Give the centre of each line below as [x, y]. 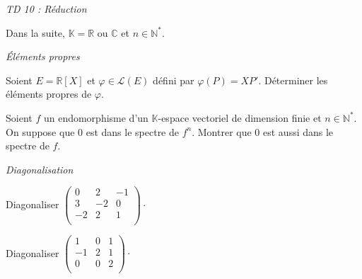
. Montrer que [222, 131]
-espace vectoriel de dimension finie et [240, 117]
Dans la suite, [35, 32]
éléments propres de [49, 94]
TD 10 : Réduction [46, 8]
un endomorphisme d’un [96, 117]
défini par [174, 80]
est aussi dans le [298, 131]
